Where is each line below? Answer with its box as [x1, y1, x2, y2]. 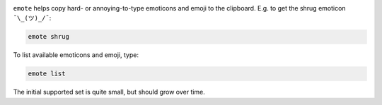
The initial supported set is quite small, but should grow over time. [13, 88, 205, 97]
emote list [28, 70, 66, 78]
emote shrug [28, 32, 70, 41]
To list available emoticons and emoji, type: [13, 51, 139, 59]
